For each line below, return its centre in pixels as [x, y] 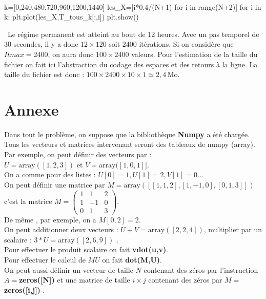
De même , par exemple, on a [50, 219]
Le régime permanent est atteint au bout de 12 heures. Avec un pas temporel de [133, 34]
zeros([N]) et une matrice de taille [75, 280]
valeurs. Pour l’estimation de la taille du [195, 54]
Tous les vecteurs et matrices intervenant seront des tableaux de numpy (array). [130, 144]
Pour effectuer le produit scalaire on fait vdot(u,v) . [86, 249]
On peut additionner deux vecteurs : [61, 229]
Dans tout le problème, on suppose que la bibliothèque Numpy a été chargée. [127, 134]
